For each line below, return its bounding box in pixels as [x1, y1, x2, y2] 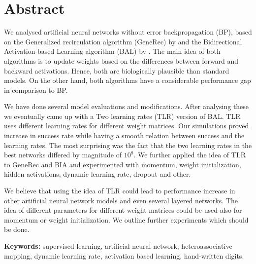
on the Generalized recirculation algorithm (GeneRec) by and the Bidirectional [4, 36, 242, 46]
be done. [4, 224, 30, 234]
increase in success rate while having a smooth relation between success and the [4, 130, 245, 141]
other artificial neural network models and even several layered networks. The [4, 195, 238, 205]
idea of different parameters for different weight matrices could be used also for [4, 205, 242, 215]
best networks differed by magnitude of [4, 150, 122, 160]
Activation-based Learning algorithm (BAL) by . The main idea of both [4, 46, 221, 56]
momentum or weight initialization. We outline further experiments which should [4, 214, 249, 225]
